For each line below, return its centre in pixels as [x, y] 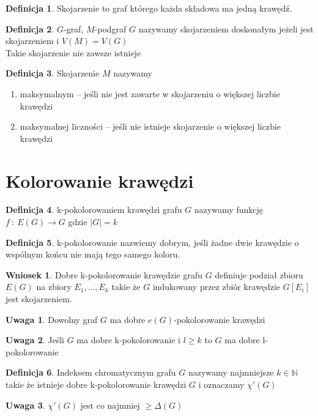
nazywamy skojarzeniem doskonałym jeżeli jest [226, 28]
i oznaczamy [221, 384]
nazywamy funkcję [228, 210]
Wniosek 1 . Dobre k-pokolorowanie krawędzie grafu [104, 274]
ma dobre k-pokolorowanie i [128, 340]
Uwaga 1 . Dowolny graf [52, 319]
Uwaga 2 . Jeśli [35, 340]
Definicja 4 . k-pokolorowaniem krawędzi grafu [94, 210]
